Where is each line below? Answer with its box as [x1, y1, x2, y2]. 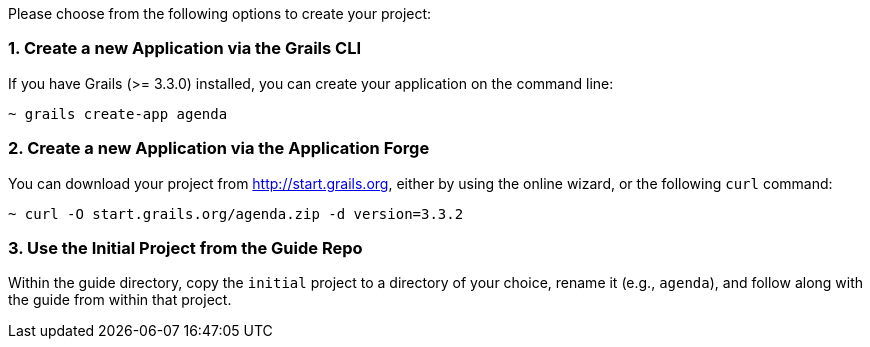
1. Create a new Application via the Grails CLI [8, 38, 361, 59]
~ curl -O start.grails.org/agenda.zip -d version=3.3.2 [8, 205, 464, 222]
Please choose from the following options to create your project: [8, 5, 432, 22]
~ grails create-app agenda [8, 105, 228, 122]
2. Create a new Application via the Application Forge [8, 138, 430, 159]
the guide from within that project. [8, 291, 232, 309]
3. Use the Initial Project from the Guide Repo [8, 237, 363, 258]
